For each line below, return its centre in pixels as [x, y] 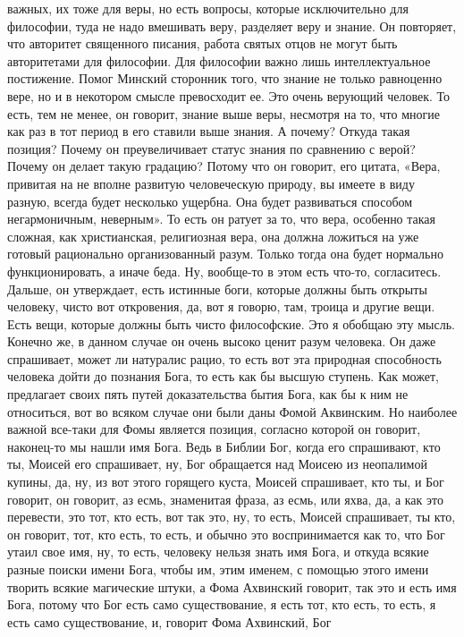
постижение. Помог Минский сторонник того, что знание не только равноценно [225, 78]
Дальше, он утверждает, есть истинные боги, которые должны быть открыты [217, 289]
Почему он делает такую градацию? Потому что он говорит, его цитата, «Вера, [224, 166]
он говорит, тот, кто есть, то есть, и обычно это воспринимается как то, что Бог [226, 534]
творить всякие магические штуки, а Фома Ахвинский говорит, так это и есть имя [232, 586]
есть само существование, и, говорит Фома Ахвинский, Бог [169, 621]
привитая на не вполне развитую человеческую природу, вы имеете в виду [211, 183]
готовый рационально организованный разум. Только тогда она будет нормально [225, 254]
